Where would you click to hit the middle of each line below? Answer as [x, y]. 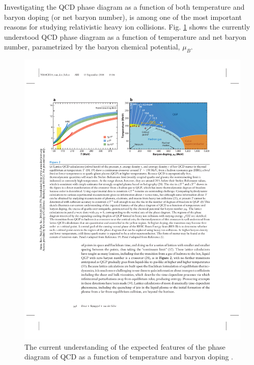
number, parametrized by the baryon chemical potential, [92, 47]
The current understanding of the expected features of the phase [125, 346]
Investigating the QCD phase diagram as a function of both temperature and [124, 7]
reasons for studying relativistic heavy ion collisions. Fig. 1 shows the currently [127, 27]
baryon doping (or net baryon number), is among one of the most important [123, 17]
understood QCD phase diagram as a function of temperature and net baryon [125, 36]
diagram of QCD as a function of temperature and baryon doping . [129, 357]
